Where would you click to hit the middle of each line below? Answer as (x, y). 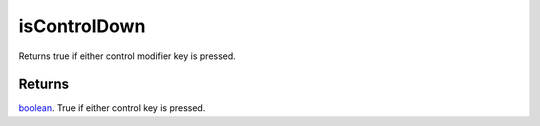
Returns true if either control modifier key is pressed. (127, 56)
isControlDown (82, 26)
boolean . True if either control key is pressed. (112, 108)
